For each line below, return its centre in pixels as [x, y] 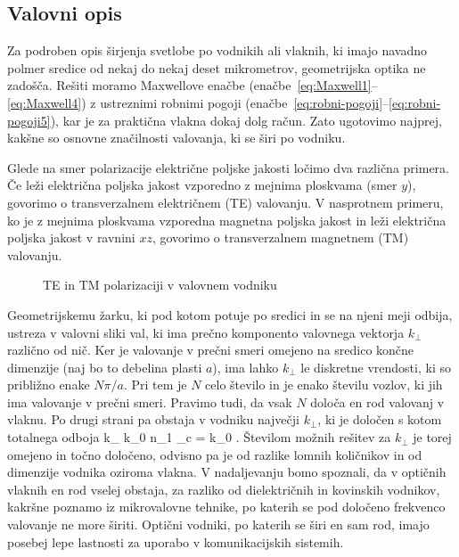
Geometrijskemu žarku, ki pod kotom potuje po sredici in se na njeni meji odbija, [230, 314]
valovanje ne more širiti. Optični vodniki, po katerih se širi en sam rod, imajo [218, 524]
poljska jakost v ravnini [71, 238]
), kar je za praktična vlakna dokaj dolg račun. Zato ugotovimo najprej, [246, 120]
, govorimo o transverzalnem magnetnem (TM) [280, 238]
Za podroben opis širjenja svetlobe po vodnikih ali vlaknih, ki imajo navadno [217, 50]
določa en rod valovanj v [377, 401]
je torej [432, 437]
